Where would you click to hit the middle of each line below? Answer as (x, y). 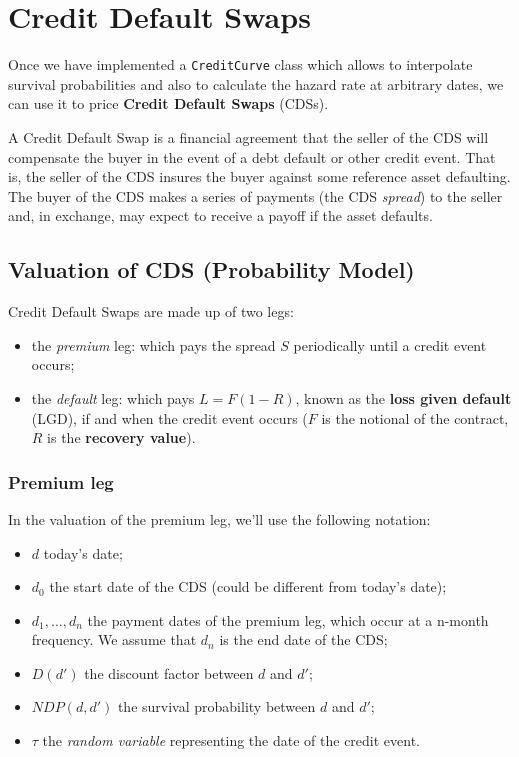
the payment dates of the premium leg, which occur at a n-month (288, 619)
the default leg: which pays (113, 397)
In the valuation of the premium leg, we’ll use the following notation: (219, 518)
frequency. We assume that (114, 639)
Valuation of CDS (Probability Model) (211, 269)
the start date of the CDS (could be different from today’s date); (248, 586)
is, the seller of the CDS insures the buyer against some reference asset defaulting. (259, 176)
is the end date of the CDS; (303, 639)
